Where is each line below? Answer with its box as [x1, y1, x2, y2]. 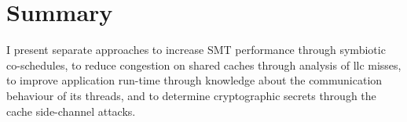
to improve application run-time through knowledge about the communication [6, 72, 383, 88]
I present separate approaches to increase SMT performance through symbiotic [6, 41, 386, 58]
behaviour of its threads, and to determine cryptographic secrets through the [6, 87, 376, 103]
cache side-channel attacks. [6, 102, 136, 119]
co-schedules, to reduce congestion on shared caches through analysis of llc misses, [6, 56, 401, 73]
